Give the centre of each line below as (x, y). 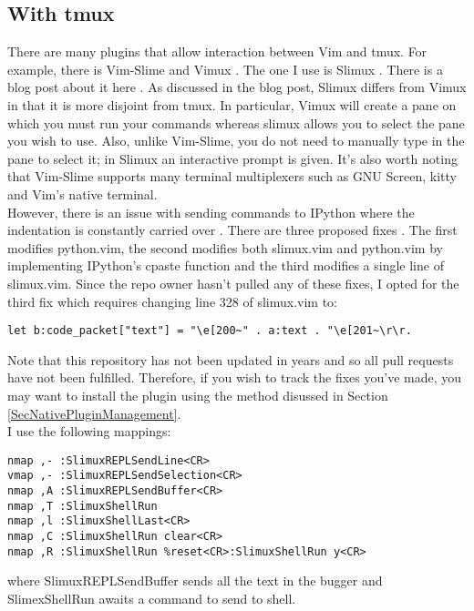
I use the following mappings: (89, 431)
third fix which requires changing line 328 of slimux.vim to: (172, 301)
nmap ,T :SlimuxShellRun (82, 506)
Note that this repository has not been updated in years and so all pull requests (231, 359)
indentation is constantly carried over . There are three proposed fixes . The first (232, 230)
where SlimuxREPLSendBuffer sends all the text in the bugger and (195, 580)
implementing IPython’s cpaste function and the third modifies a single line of (226, 265)
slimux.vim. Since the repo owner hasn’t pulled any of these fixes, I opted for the (233, 283)
